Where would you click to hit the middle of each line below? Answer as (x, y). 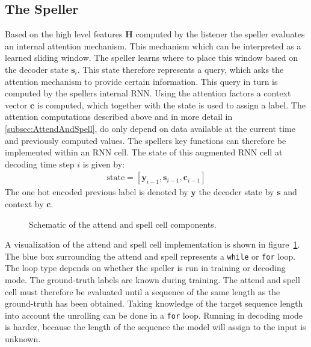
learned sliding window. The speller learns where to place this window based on (152, 58)
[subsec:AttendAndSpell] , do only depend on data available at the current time (150, 128)
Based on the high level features (64, 34)
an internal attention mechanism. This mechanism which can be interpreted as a (153, 45)
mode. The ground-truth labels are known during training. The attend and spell (152, 279)
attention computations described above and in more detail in (119, 117)
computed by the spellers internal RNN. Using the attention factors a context (148, 93)
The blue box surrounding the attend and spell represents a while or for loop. (150, 256)
